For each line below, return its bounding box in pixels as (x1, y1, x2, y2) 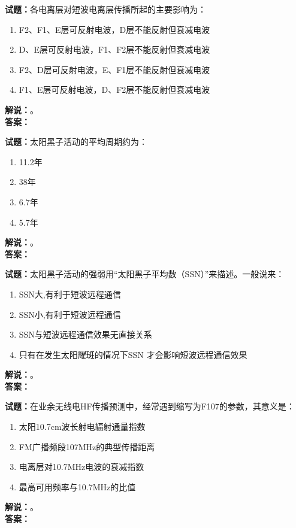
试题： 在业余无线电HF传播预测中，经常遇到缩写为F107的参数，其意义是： (5, 400, 295, 412)
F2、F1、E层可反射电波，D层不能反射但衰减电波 (19, 23, 210, 35)
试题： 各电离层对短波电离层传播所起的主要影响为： (5, 3, 206, 15)
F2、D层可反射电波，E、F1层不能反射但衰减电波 (19, 63, 210, 75)
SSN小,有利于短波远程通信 (19, 308, 121, 320)
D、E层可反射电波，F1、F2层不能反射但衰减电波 (19, 43, 210, 56)
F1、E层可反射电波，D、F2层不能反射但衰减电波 (19, 83, 210, 96)
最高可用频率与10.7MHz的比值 (19, 480, 136, 493)
